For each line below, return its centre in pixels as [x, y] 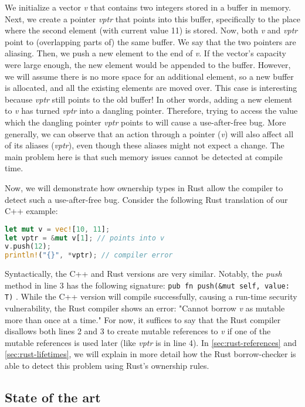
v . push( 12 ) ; [28, 247]
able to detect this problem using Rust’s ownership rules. [107, 366]
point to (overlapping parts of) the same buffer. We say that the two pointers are [150, 41]
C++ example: [31, 211]
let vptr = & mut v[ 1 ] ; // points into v [85, 238]
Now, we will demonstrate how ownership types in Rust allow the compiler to [144, 187]
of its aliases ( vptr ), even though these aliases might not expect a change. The [145, 145]
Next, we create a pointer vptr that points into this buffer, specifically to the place [152, 18]
